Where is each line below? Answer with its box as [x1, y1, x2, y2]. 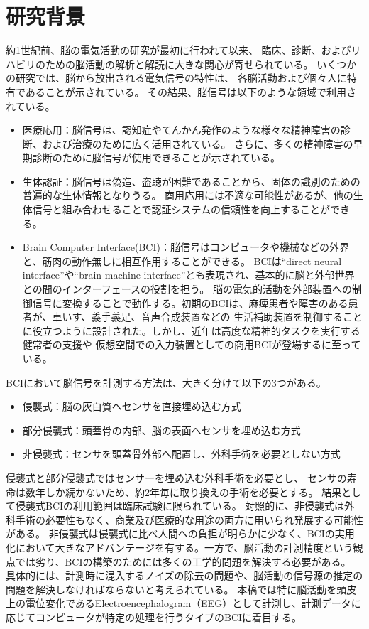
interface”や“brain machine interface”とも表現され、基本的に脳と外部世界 [22, 267, 355, 282]
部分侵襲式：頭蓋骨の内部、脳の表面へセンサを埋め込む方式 [22, 422, 301, 437]
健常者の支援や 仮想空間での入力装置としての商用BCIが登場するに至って [22, 337, 361, 352]
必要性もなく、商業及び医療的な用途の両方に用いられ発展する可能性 [45, 512, 363, 527]
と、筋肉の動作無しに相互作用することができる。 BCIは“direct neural [22, 253, 342, 268]
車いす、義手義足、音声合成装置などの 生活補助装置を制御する [52, 309, 343, 324]
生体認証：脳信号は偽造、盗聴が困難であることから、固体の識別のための [22, 173, 360, 188]
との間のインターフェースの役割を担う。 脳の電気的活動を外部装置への [22, 281, 352, 296]
